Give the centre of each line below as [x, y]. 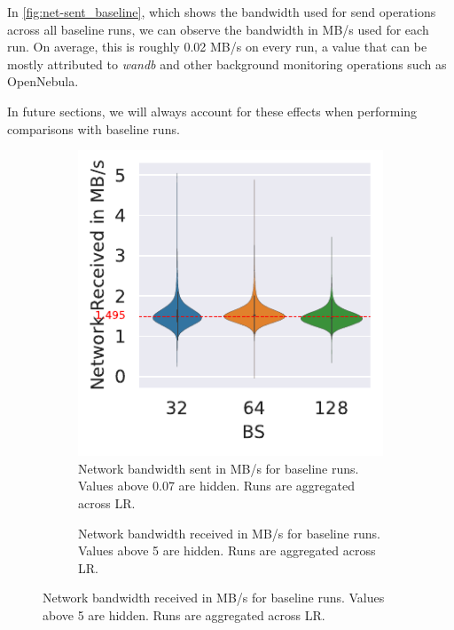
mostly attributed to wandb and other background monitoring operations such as [227, 64]
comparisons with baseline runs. [94, 128]
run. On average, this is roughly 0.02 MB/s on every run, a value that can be [217, 47]
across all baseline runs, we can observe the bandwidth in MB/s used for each [218, 29]
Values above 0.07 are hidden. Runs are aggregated [216, 486]
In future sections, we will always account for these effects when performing [212, 111]
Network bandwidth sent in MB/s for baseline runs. [219, 468]
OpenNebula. [43, 81]
